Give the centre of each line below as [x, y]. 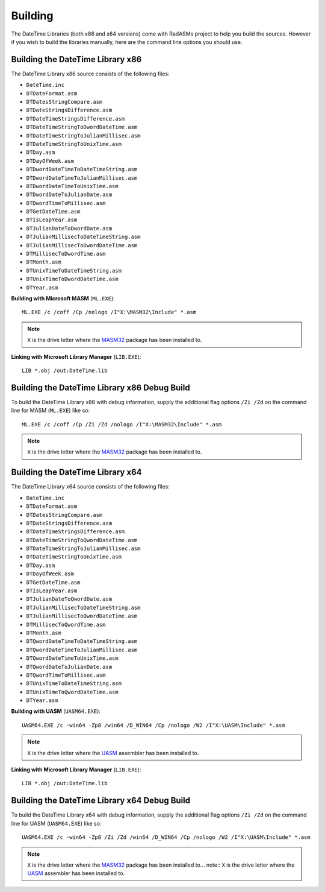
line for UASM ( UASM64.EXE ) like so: [56, 823]
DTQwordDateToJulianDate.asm [69, 667]
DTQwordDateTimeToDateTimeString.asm [82, 641]
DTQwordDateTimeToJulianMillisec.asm [82, 650]
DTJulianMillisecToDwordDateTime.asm [82, 245]
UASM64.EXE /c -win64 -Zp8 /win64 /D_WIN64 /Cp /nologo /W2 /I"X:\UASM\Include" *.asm [153, 725]
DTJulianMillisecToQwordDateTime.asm [82, 616]
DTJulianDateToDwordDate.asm [69, 228]
